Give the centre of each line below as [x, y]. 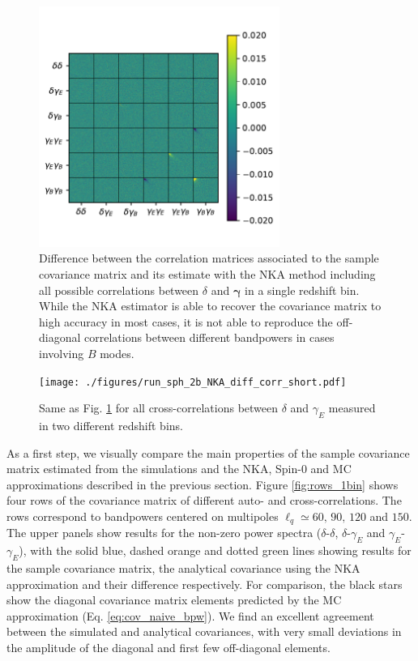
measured [352, 408]
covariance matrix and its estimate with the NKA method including [207, 273]
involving [62, 353]
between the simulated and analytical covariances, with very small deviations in [204, 631]
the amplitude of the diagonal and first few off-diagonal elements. [168, 647]
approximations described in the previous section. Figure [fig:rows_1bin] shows [203, 484]
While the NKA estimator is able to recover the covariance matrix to [210, 306]
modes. [117, 353]
